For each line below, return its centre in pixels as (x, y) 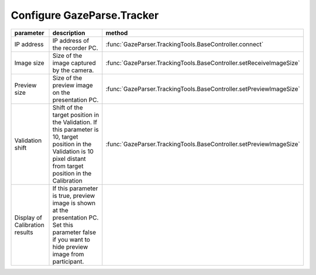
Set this (63, 225)
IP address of (71, 40)
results (24, 232)
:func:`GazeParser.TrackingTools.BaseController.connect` (185, 44)
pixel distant (69, 159)
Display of (28, 218)
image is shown (74, 203)
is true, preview (74, 195)
